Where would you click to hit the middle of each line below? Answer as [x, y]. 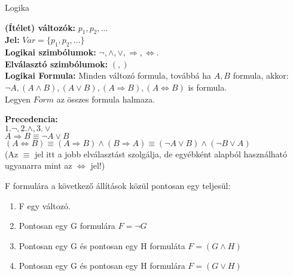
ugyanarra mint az [39, 165]
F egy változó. [45, 205]
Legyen [18, 99]
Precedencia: [31, 119]
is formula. [207, 87]
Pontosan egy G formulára [67, 226]
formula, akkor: [261, 75]
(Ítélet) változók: [40, 27]
